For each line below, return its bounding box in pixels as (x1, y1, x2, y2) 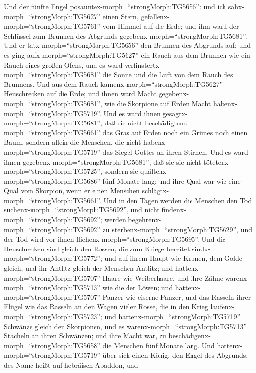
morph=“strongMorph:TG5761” (4, 21, 100, 31)
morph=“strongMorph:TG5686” (4, 175, 100, 186)
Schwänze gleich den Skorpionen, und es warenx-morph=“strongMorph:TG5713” (4, 321, 247, 331)
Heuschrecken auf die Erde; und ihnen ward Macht (4, 88, 157, 99)
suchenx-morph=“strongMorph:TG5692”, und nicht (4, 205, 160, 215)
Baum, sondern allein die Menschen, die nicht (4, 137, 141, 147)
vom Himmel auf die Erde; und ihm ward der (102, 21, 239, 31)
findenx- (161, 205, 186, 215)
